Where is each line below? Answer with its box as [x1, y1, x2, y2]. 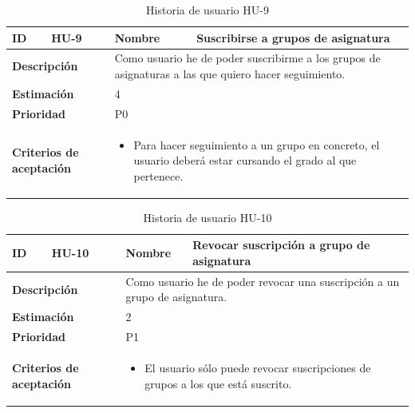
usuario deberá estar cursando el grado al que [133, 152, 357, 169]
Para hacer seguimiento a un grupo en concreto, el [133, 136, 380, 153]
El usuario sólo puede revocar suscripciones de [144, 359, 371, 375]
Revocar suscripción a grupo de [192, 236, 370, 253]
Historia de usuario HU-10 [143, 208, 272, 225]
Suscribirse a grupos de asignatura [196, 29, 390, 46]
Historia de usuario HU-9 [146, 2, 269, 18]
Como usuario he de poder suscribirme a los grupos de [114, 50, 381, 66]
